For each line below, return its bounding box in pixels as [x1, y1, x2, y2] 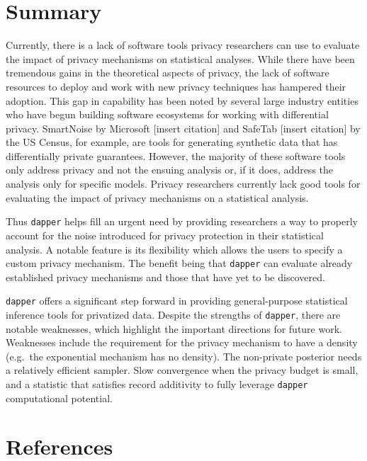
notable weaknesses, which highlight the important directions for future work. [6, 321, 342, 336]
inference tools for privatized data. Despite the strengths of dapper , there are [6, 307, 341, 321]
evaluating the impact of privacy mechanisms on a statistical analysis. [6, 190, 309, 205]
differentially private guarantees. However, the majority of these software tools [6, 148, 346, 163]
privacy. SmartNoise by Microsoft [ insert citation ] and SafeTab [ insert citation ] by [6, 120, 361, 135]
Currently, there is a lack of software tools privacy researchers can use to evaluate [6, 38, 360, 52]
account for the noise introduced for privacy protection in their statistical [6, 227, 324, 242]
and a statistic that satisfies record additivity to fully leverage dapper [6, 377, 308, 392]
